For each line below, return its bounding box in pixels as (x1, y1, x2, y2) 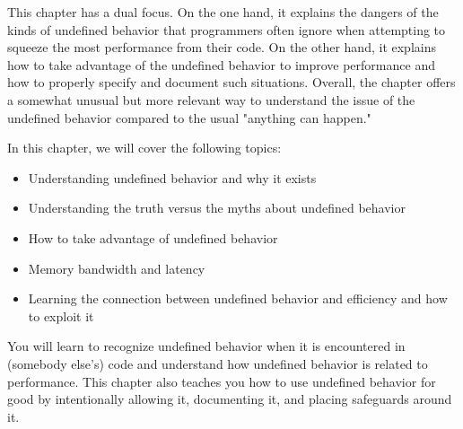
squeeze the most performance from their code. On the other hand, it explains (7, 38, 436, 57)
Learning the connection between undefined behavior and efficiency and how (28, 289, 448, 308)
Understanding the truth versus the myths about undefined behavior (28, 198, 406, 217)
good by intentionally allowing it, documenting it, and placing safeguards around (7, 390, 452, 408)
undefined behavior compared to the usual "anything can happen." (7, 108, 371, 127)
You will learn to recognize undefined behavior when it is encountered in (7, 337, 406, 355)
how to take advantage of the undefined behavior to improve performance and (7, 55, 435, 74)
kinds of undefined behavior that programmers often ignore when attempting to (7, 20, 446, 39)
